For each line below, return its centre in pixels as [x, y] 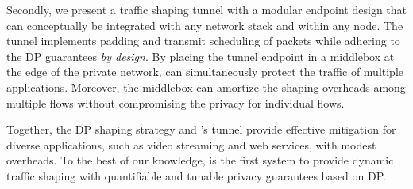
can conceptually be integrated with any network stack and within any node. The [205, 25]
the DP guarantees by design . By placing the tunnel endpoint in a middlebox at [201, 56]
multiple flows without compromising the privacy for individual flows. [176, 102]
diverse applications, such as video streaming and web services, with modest [191, 144]
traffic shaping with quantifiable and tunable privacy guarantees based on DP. [196, 175]
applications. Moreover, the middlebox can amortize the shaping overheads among [206, 87]
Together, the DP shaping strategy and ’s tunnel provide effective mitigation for [201, 129]
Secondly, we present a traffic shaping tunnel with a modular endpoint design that [206, 9]
